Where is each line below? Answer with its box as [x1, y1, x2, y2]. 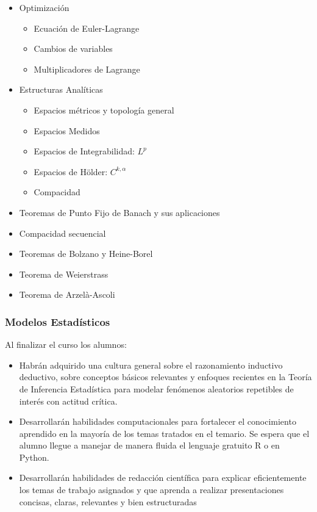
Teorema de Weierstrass [19, 267, 109, 280]
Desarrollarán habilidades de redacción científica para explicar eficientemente [19, 471, 307, 484]
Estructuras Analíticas [19, 83, 103, 96]
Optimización [19, 1, 69, 13]
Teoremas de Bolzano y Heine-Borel [19, 247, 153, 260]
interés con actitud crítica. [19, 394, 118, 407]
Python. [19, 450, 49, 463]
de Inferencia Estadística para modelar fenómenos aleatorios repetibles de [19, 382, 294, 395]
